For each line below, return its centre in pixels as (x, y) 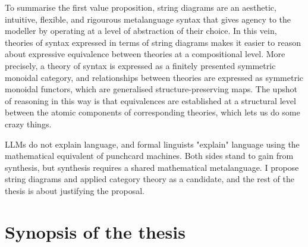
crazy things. (28, 124)
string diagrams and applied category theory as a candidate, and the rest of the (150, 179)
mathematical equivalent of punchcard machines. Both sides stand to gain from (149, 156)
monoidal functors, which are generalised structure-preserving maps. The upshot (151, 89)
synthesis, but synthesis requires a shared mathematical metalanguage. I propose (152, 167)
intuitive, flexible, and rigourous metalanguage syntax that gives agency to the (148, 19)
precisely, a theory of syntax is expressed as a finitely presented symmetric (140, 65)
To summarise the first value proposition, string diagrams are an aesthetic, (141, 7)
